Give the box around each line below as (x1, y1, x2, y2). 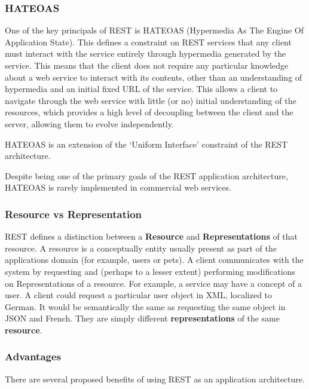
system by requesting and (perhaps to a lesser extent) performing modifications (5, 265, 296, 277)
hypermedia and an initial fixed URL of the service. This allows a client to (5, 82, 278, 95)
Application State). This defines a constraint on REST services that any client (5, 35, 292, 48)
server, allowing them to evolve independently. (5, 117, 174, 130)
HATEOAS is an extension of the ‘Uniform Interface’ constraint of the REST (5, 137, 288, 150)
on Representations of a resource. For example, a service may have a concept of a (5, 277, 302, 289)
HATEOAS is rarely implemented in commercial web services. (5, 181, 231, 194)
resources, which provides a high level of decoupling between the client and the (5, 106, 293, 118)
